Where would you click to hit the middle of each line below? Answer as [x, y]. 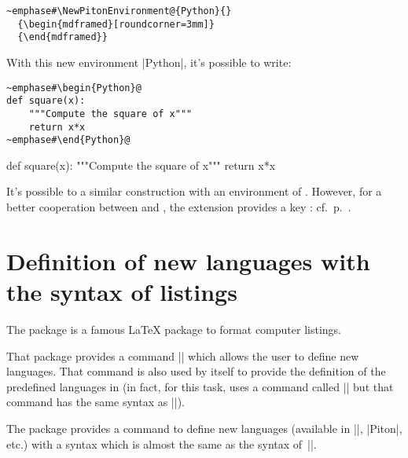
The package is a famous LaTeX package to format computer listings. [174, 329]
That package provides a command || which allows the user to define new [183, 355]
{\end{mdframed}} [62, 37]
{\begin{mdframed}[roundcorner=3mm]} [116, 24]
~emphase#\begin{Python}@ [74, 88]
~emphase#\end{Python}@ [68, 140]
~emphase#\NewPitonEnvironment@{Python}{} [119, 11]
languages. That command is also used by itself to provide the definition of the [196, 371]
